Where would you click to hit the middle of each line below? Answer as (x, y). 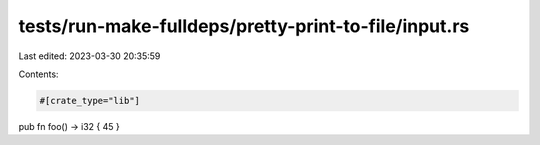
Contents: (38, 74)
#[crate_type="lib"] (89, 100)
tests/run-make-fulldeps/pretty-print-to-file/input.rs (244, 26)
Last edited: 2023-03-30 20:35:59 (89, 56)
